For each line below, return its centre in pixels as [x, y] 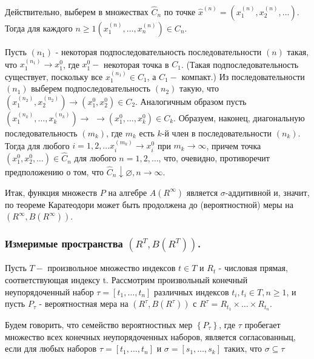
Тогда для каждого [39, 28]
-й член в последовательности [217, 133]
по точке [180, 12]
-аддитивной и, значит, [267, 192]
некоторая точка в [136, 64]
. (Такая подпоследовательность [240, 64]
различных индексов [192, 291]
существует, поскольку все [54, 76]
